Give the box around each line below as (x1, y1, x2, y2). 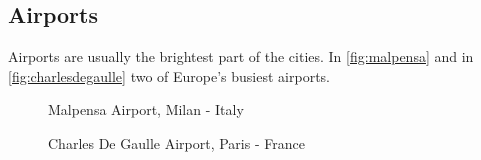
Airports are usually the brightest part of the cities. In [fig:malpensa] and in (8, 46, 474, 67)
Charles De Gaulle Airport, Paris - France (48, 132, 305, 153)
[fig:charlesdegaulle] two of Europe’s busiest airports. (8, 65, 330, 86)
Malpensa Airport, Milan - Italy (48, 99, 244, 120)
